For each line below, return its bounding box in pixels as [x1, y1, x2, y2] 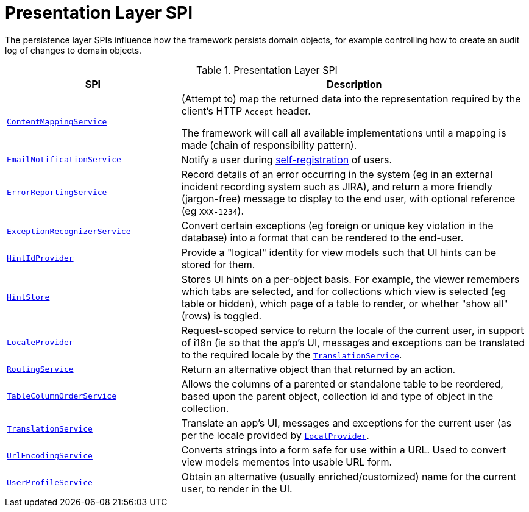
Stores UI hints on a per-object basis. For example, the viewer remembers [181, 272, 520, 285]
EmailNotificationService [7, 155, 121, 165]
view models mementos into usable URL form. [181, 455, 392, 468]
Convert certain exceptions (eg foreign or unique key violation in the [181, 219, 494, 232]
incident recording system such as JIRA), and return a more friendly [181, 180, 492, 193]
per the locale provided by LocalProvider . [181, 428, 369, 441]
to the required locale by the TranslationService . [181, 348, 402, 361]
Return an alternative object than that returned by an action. [181, 363, 456, 375]
